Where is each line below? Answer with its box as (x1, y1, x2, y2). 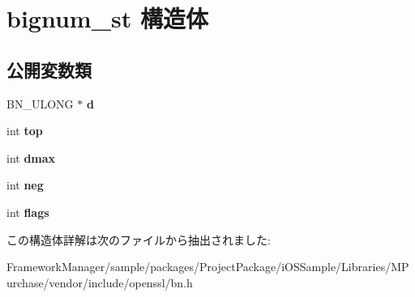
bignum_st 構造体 (6, 2, 208, 35)
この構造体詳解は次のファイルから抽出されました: (6, 231, 271, 248)
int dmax (6, 149, 56, 166)
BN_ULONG (6, 95, 74, 112)
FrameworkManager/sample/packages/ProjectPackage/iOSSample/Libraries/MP (6, 258, 409, 275)
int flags (6, 203, 49, 220)
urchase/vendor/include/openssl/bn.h (6, 274, 193, 291)
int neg (6, 176, 44, 193)
